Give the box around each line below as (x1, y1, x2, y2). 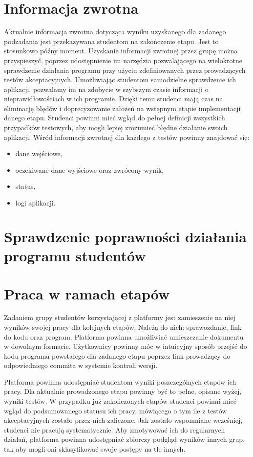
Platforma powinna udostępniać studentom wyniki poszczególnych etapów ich (4, 376, 236, 387)
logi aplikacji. (15, 198, 56, 208)
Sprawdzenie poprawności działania (4, 226, 247, 246)
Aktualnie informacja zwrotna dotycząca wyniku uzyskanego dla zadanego (4, 26, 226, 37)
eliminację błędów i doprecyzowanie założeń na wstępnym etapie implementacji (4, 103, 241, 113)
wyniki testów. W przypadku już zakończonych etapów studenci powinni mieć (4, 396, 237, 406)
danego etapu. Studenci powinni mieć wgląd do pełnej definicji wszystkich (4, 113, 225, 123)
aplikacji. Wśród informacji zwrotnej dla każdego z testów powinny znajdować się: (4, 132, 250, 142)
